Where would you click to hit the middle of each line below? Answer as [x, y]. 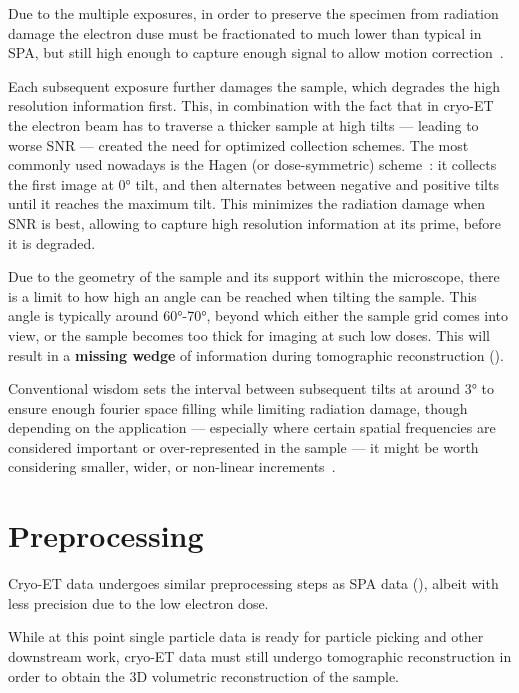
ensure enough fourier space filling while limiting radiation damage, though [238, 407]
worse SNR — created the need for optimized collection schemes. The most [238, 144]
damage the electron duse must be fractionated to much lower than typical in [245, 32]
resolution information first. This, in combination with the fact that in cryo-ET [251, 105]
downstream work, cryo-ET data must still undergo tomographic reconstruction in [260, 655]
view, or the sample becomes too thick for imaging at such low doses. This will [249, 334]
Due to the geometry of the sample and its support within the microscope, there [254, 276]
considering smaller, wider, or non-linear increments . [172, 466]
